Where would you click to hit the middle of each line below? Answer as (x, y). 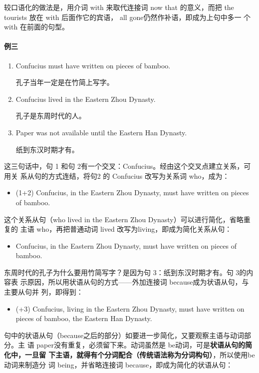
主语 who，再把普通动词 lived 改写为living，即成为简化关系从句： (126, 229)
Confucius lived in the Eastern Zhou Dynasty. (86, 99)
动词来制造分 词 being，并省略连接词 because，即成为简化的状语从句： (119, 364)
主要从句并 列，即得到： (44, 292)
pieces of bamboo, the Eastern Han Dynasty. (84, 318)
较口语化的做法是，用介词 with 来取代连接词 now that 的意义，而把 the (119, 7)
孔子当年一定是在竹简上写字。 (65, 82)
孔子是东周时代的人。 (51, 116)
